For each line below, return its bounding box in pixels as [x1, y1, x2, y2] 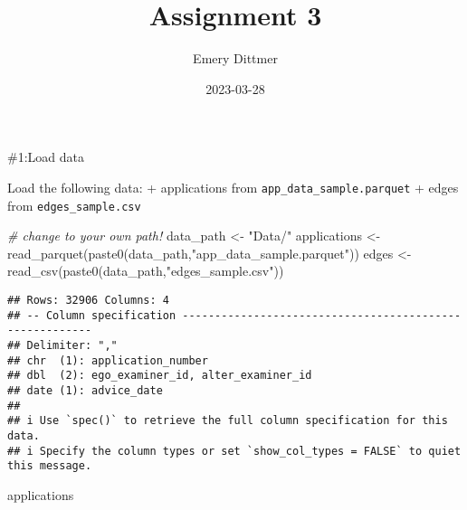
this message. [7, 459, 92, 473]
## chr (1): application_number [7, 354, 208, 367]
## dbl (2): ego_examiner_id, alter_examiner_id [7, 369, 312, 382]
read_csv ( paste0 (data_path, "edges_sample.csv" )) [7, 261, 284, 280]
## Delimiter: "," [7, 338, 118, 352]
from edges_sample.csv [7, 195, 141, 214]
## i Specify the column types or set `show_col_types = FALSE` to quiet [7, 444, 462, 458]
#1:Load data [7, 147, 84, 166]
